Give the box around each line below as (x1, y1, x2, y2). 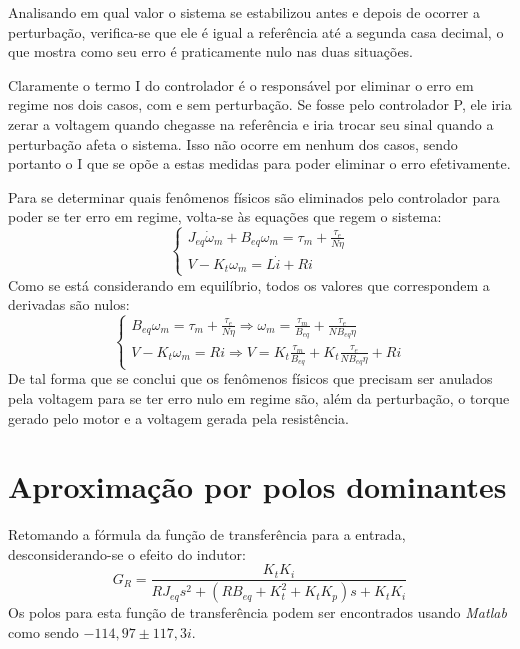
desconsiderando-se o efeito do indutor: (8, 543, 246, 564)
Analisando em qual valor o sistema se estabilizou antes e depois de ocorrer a (8, 2, 480, 22)
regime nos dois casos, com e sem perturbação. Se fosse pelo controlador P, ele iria (8, 94, 512, 115)
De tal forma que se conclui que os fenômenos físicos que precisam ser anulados (8, 368, 493, 389)
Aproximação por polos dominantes (8, 466, 507, 507)
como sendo (8, 621, 79, 642)
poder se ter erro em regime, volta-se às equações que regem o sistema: (8, 206, 442, 227)
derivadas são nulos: (8, 294, 130, 315)
